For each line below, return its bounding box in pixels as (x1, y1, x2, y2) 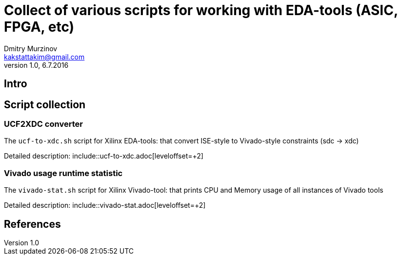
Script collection (4, 98, 86, 111)
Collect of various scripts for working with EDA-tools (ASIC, (4, 2, 398, 19)
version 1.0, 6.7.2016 (4, 60, 69, 69)
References (4, 218, 61, 230)
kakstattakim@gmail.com (4, 52, 85, 61)
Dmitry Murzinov (4, 44, 58, 53)
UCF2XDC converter (4, 119, 83, 129)
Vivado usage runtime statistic (4, 168, 123, 178)
